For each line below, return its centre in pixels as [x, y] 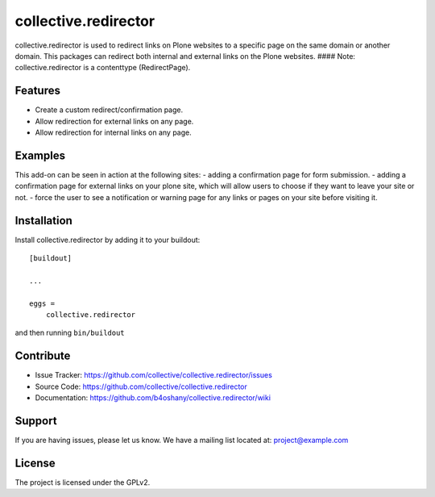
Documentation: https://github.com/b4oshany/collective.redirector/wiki [153, 398]
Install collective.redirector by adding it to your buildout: [108, 240]
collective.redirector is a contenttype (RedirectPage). [103, 68]
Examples [40, 155]
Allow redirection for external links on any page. [114, 121]
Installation [43, 221]
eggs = [42, 303]
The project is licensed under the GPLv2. [83, 482]
